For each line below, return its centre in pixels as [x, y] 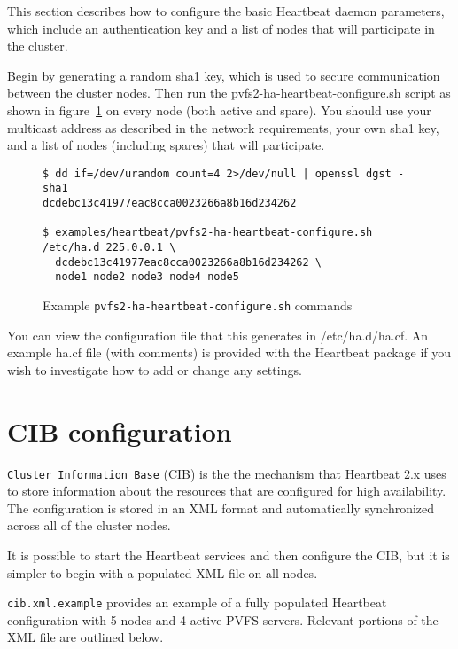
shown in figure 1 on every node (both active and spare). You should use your [219, 109]
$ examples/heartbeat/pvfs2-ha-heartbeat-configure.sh [208, 233]
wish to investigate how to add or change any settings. [155, 369]
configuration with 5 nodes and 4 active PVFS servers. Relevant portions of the [223, 619]
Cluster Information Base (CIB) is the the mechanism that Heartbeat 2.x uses [227, 473]
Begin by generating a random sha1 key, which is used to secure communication [224, 75]
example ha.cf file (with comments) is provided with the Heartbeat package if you [229, 352]
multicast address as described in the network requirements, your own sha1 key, [223, 127]
